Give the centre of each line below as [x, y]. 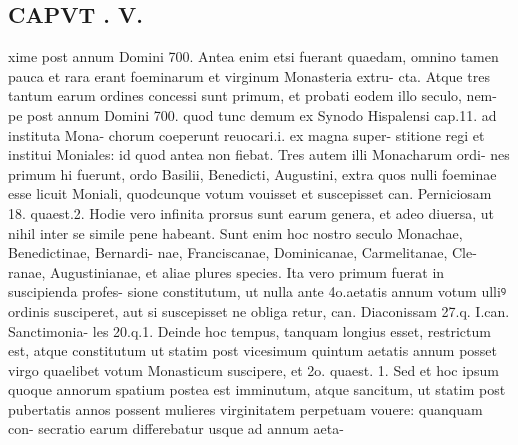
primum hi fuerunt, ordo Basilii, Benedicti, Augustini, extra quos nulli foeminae [252, 173]
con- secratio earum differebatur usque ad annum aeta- [176, 428]
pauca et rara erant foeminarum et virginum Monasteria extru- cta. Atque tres [249, 75]
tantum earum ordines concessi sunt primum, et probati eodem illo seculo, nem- [252, 95]
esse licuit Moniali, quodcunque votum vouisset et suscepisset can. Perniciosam [250, 193]
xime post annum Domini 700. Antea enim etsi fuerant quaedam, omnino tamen [253, 56]
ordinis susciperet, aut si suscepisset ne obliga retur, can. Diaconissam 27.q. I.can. [259, 310]
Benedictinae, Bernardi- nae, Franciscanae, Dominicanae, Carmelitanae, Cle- [242, 252]
